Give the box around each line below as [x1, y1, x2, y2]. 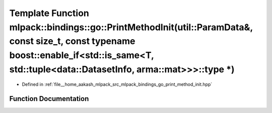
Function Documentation [9, 94, 89, 103]
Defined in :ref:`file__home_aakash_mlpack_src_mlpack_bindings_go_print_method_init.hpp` [22, 81, 213, 87]
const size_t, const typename [9, 36, 135, 47]
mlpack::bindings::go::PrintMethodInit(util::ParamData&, [9, 22, 253, 33]
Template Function [9, 8, 89, 19]
